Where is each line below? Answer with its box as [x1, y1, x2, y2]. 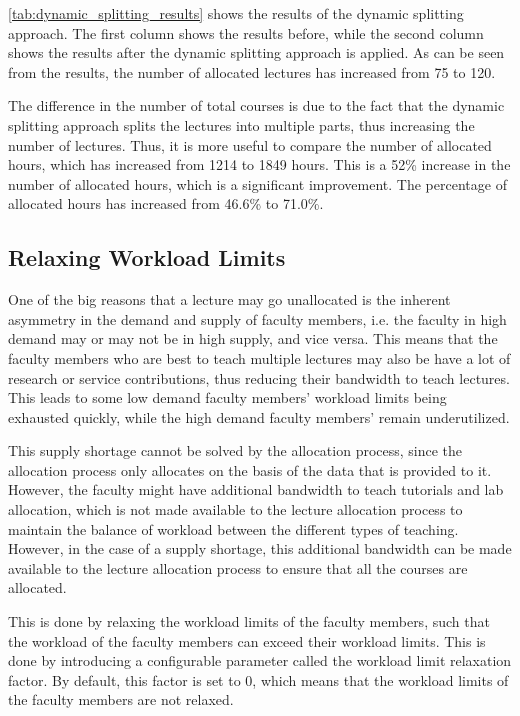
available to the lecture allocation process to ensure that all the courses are [8, 557, 468, 578]
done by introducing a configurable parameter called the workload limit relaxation [8, 650, 512, 671]
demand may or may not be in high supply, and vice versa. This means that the [8, 328, 498, 349]
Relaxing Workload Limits [8, 242, 286, 273]
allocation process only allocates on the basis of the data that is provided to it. [8, 459, 492, 480]
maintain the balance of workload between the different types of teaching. [8, 518, 459, 539]
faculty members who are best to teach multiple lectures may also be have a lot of [8, 347, 511, 368]
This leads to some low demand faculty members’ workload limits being [8, 387, 447, 408]
